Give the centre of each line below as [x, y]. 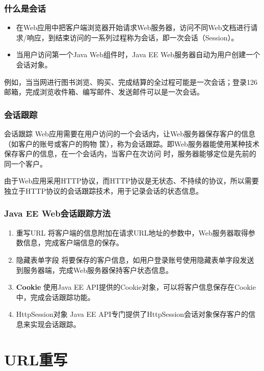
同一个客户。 [25, 163]
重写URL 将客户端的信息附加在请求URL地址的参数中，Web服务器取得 [132, 232]
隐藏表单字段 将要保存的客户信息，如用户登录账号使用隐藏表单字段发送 [135, 259]
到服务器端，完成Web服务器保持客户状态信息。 [95, 270]
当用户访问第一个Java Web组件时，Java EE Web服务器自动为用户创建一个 [138, 54]
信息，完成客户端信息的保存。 [73, 242]
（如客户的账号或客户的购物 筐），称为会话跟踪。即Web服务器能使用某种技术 [132, 143]
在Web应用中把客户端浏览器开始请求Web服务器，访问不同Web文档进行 [133, 27]
